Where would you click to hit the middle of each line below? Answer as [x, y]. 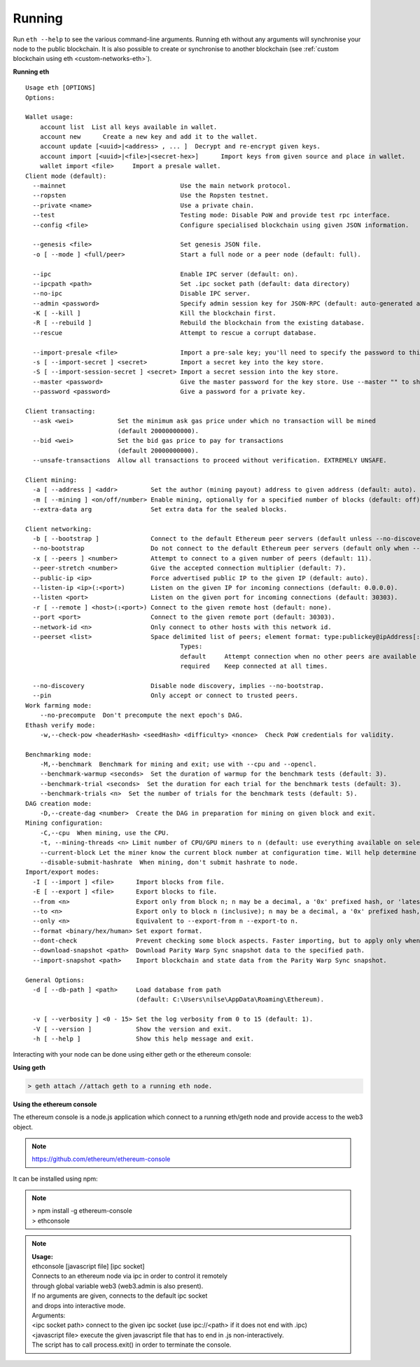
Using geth [29, 1067]
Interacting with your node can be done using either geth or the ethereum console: [132, 1055]
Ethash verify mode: [61, 725]
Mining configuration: [64, 823]
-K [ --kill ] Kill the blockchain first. [154, 313]
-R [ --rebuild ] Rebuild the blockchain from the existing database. [199, 323]
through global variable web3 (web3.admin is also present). [118, 1286]
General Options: [55, 980]
